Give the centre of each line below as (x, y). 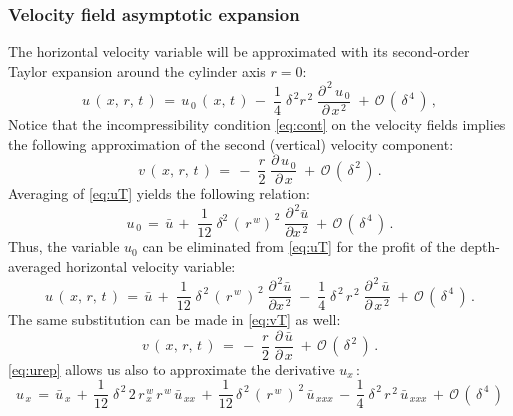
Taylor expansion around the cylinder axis (137, 70)
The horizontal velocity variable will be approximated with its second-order (239, 51)
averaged (35, 265)
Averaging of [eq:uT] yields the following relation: (159, 193)
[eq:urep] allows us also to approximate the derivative (171, 368)
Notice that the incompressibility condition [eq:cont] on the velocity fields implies (257, 123)
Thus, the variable (64, 246)
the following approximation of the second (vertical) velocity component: (231, 143)
